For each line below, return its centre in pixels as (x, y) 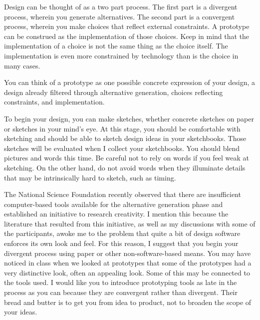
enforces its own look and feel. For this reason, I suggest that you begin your (121, 243)
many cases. (22, 65)
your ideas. (21, 312)
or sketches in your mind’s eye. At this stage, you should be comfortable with (122, 128)
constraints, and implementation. (54, 102)
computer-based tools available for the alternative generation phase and (114, 204)
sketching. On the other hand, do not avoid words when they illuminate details (125, 167)
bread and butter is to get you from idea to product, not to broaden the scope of (128, 302)
